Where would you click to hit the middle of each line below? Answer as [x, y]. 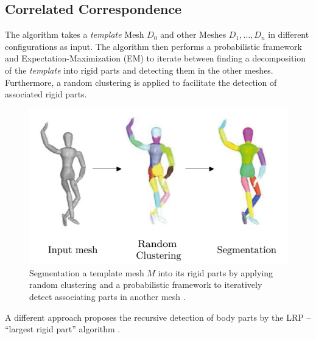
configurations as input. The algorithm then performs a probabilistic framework [153, 46]
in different [289, 34]
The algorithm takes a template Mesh [75, 34]
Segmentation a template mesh [87, 272]
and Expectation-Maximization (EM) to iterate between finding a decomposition [156, 58]
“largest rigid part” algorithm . [63, 329]
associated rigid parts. [46, 94]
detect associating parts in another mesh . [107, 297]
